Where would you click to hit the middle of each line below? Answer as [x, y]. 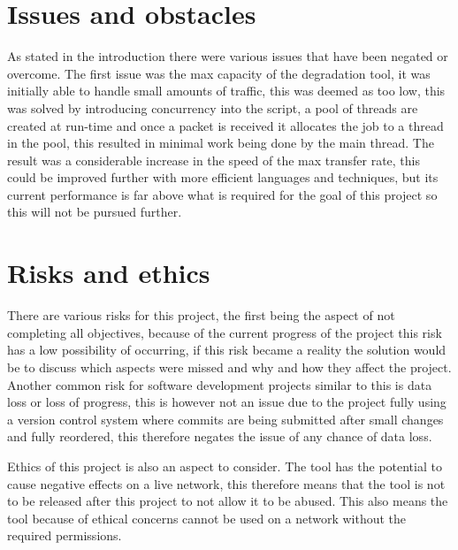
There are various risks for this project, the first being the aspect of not [201, 315]
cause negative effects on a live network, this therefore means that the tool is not [226, 483]
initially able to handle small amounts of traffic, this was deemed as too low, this [226, 91]
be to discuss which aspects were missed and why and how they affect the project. [229, 367]
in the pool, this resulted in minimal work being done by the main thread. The [221, 143]
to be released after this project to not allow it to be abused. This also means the [228, 501]
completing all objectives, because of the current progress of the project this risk [225, 332]
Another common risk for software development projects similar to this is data [220, 384]
